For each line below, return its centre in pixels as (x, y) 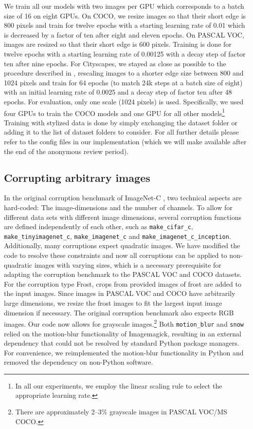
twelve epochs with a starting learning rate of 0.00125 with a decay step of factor (125, 53)
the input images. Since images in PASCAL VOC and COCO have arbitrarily (120, 293)
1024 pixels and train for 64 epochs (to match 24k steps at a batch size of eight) (123, 82)
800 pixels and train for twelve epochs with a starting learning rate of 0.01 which (125, 25)
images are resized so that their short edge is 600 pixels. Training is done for (118, 44)
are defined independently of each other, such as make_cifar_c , (99, 226)
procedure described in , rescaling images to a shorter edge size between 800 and (124, 73)
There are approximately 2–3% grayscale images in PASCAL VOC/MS (121, 412)
